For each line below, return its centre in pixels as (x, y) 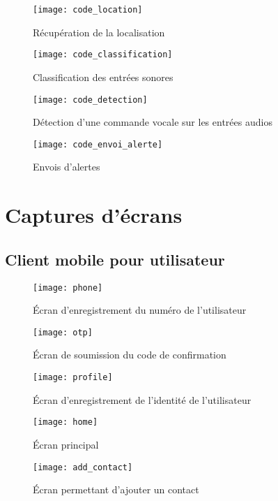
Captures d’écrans (94, 215)
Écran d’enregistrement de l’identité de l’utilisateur (142, 399)
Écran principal (66, 444)
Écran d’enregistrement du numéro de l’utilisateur (140, 310)
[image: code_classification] (103, 55)
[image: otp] (63, 332)
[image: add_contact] (83, 467)
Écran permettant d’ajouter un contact (116, 489)
